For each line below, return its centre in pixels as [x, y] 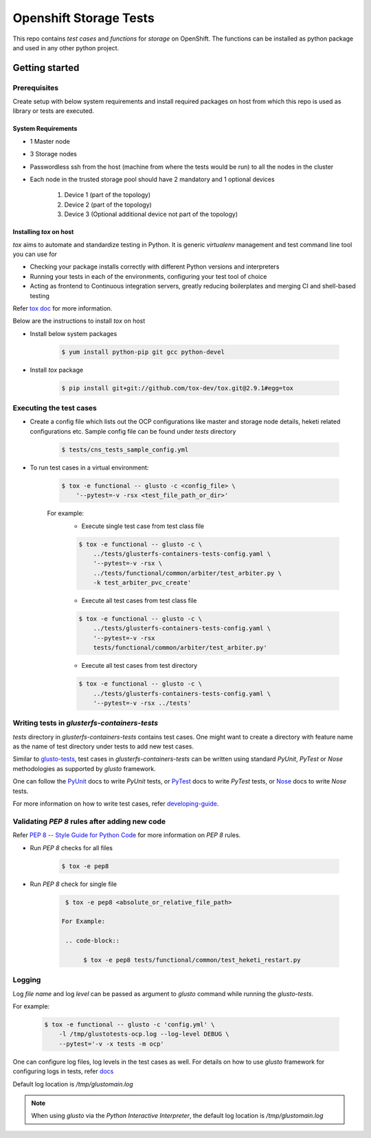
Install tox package [57, 370]
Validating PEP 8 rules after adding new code [89, 821]
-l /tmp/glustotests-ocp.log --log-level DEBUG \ [144, 1034]
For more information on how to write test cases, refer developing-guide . [116, 804]
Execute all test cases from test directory [139, 666]
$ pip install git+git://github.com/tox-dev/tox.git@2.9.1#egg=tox [178, 388]
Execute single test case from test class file [143, 526]
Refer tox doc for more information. [63, 308]
